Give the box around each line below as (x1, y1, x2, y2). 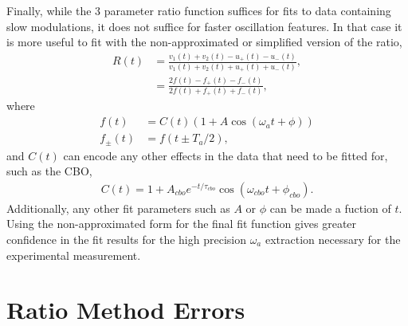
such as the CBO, (6, 163, 92, 179)
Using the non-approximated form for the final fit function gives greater (6, 215, 357, 232)
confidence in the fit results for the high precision (6, 230, 246, 247)
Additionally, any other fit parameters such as (6, 199, 230, 216)
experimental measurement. (6, 246, 141, 263)
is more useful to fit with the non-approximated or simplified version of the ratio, (6, 33, 402, 50)
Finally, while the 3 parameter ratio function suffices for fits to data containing (6, 2, 391, 18)
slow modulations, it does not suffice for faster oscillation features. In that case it (6, 18, 402, 34)
